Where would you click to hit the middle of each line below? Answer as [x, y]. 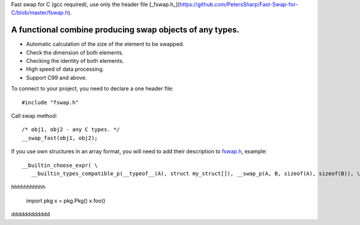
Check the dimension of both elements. [75, 52]
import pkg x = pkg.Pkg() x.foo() [66, 200]
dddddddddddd [31, 214]
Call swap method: [34, 116]
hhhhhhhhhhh [28, 187]
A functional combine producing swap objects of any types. [125, 30]
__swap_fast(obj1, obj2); [60, 138]
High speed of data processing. [65, 69]
